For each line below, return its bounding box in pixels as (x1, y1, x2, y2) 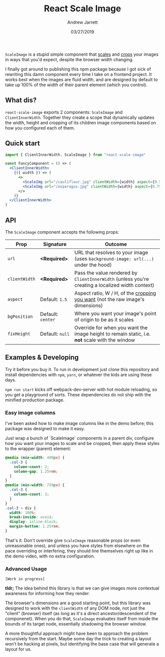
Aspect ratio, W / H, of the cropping (74, 290, 156, 296)
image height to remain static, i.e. (74, 331, 151, 337)
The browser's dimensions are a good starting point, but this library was (5, 600, 151, 606)
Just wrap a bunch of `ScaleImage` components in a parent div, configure (5, 435, 154, 441)
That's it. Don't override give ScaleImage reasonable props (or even (5, 537, 141, 543)
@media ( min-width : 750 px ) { (5, 483, 65, 488)
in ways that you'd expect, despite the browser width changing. (5, 56, 134, 62)
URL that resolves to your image (74, 249, 148, 256)
